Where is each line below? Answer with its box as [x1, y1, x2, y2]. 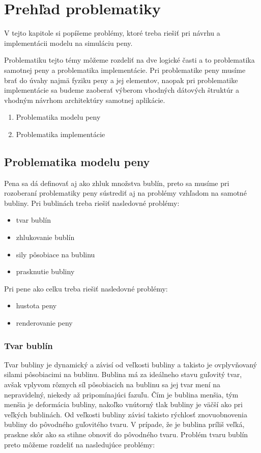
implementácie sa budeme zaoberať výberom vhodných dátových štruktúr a [4, 85, 239, 95]
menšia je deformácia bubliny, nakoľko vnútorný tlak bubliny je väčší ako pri [4, 399, 243, 410]
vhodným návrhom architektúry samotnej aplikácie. [4, 94, 165, 105]
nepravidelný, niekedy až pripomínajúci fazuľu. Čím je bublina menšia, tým [4, 389, 239, 399]
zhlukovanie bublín [16, 232, 75, 243]
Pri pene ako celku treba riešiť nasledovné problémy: [4, 283, 168, 294]
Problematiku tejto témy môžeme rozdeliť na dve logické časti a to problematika [4, 55, 255, 65]
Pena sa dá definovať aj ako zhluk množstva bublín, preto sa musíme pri [4, 177, 229, 188]
